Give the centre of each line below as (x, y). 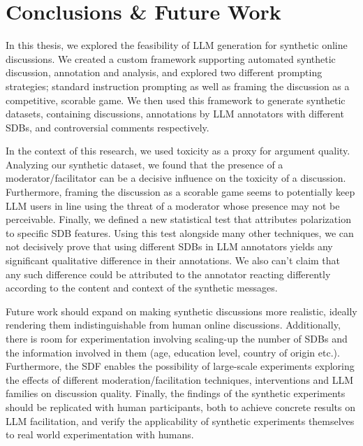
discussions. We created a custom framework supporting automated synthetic (171, 58)
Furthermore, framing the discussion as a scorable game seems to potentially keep (180, 192)
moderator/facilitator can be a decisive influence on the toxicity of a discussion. (176, 178)
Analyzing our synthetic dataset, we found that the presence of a (145, 164)
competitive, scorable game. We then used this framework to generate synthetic (176, 100)
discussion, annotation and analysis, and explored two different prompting (164, 72)
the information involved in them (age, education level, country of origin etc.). (173, 352)
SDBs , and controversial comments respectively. (108, 127)
